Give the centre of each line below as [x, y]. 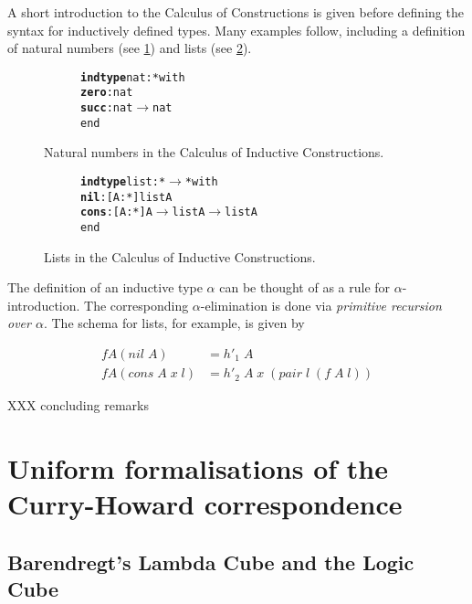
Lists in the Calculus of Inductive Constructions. [180, 256]
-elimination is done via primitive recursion [321, 305]
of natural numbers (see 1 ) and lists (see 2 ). [130, 48]
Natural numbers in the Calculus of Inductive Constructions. [214, 152]
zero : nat [107, 93]
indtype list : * [123, 182]
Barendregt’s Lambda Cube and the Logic [211, 562]
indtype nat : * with [133, 77]
